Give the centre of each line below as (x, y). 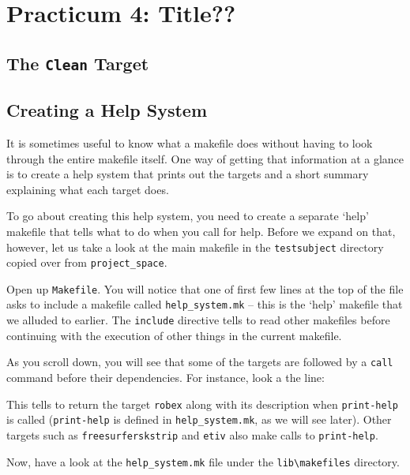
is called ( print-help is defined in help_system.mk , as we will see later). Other (199, 419)
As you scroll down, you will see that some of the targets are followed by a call (200, 362)
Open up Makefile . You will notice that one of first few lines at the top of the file (205, 288)
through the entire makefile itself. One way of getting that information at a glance (205, 158)
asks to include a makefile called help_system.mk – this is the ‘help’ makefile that (205, 304)
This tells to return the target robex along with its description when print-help (202, 404)
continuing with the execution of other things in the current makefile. (174, 335)
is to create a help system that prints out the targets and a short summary (188, 174)
